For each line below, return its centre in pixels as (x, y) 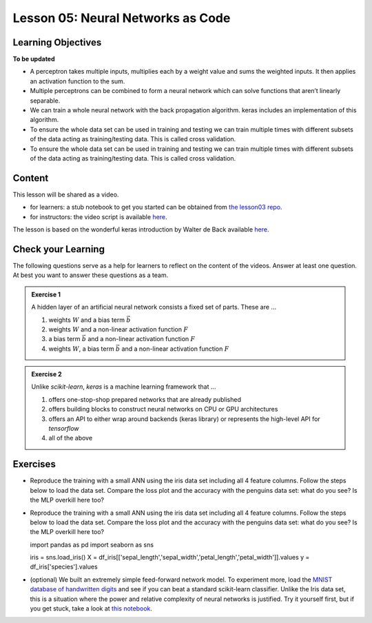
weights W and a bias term (87, 320)
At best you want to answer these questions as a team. (91, 275)
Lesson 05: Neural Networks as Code (122, 18)
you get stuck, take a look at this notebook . (91, 609)
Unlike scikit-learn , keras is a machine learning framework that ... (124, 387)
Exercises (34, 464)
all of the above (71, 438)
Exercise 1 (46, 294)
